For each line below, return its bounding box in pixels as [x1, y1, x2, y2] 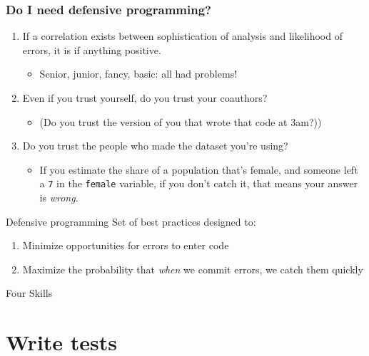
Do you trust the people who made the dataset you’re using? [22, 138, 288, 153]
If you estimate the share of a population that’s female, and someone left [39, 162, 358, 177]
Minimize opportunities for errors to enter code [22, 238, 229, 253]
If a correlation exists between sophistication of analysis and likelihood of [22, 28, 343, 43]
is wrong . [39, 190, 79, 205]
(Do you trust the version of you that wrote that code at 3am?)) [39, 114, 322, 129]
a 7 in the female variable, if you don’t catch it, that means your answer [39, 176, 358, 191]
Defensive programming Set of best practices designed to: [6, 214, 256, 229]
